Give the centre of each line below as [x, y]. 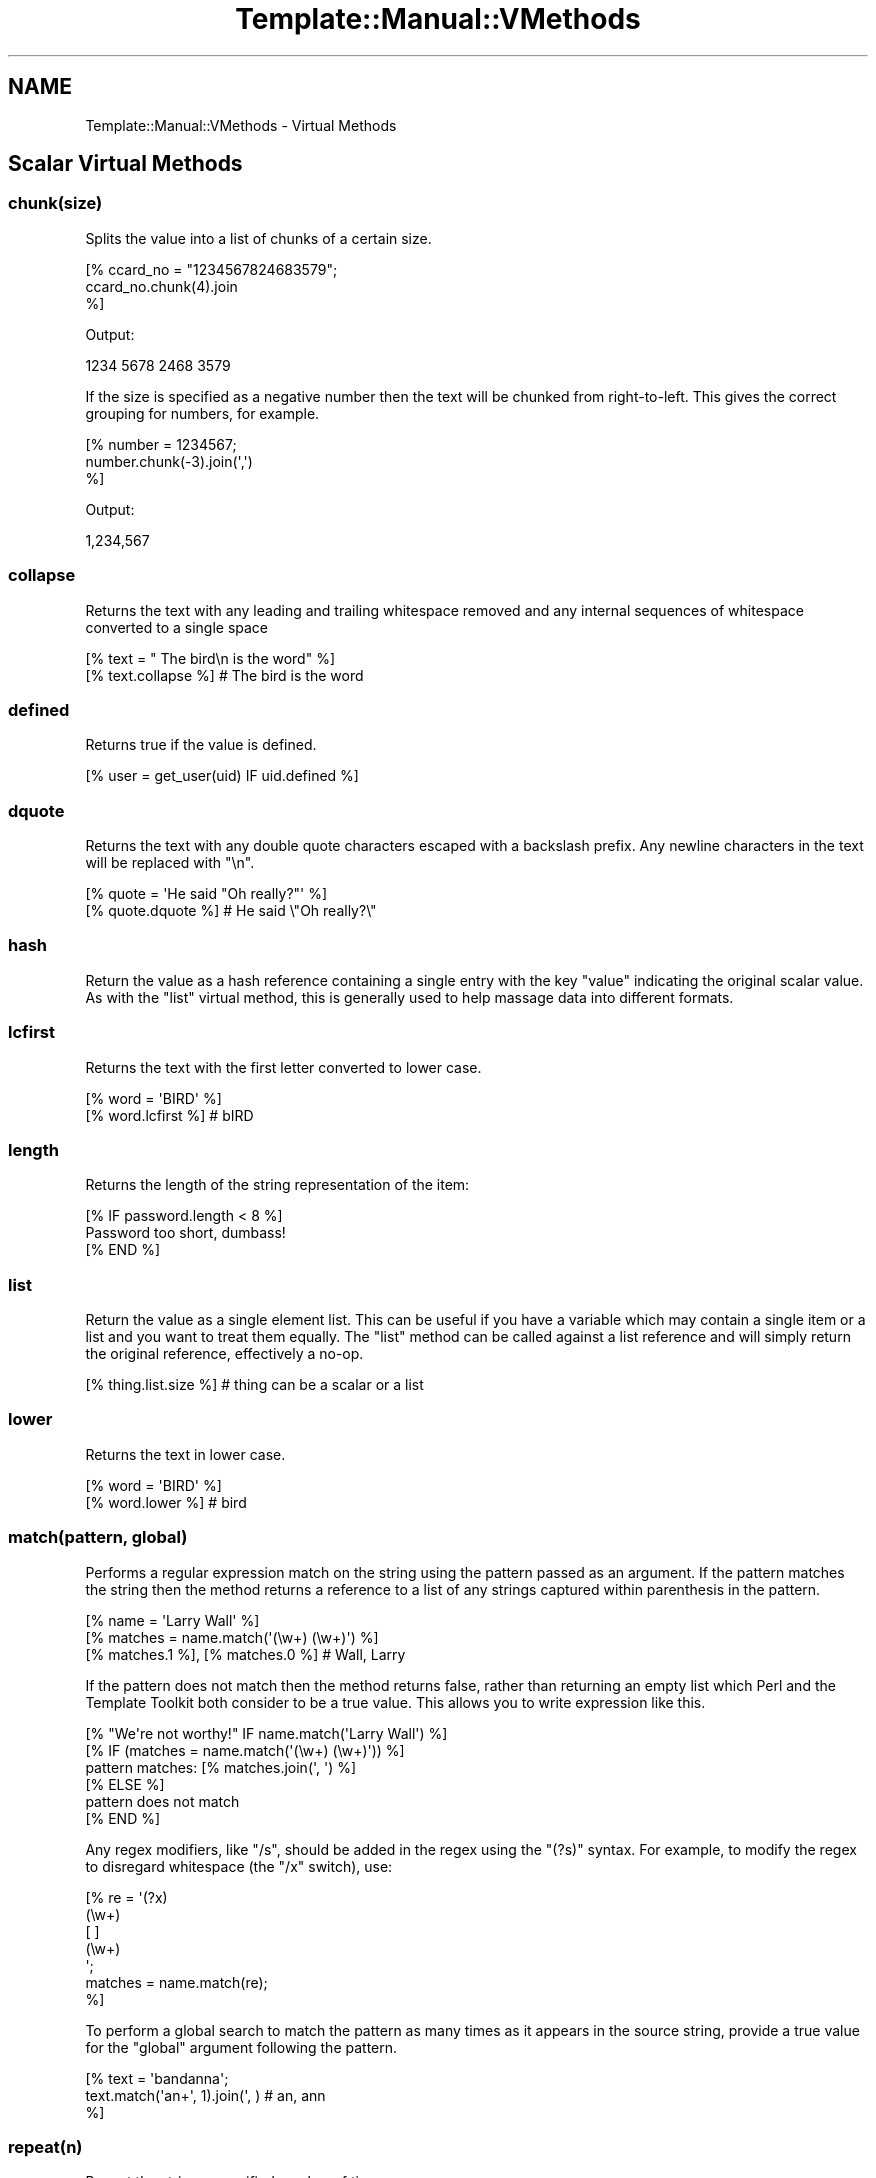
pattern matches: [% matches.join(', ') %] [221, 1767]
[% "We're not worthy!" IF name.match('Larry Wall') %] [266, 1733]
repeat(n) [45, 2146]
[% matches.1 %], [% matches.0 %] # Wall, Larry [245, 1654]
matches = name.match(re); [176, 1982]
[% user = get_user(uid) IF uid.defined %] [222, 776]
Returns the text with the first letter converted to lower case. [283, 1067]
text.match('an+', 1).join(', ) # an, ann [205, 2095]
